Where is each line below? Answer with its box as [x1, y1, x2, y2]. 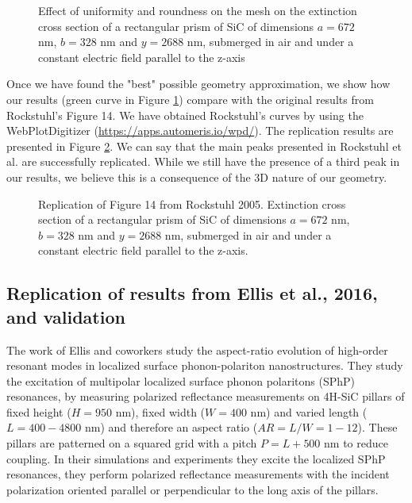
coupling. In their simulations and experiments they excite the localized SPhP [6, 450, 386, 467]
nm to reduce [324, 435, 388, 451]
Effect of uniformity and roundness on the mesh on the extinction [38, 2, 357, 18]
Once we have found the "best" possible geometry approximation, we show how [6, 75, 391, 92]
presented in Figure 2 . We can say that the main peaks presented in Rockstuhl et [6, 137, 402, 154]
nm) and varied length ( [250, 403, 368, 420]
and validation [6, 304, 125, 328]
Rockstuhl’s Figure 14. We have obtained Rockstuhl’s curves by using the [6, 106, 364, 123]
